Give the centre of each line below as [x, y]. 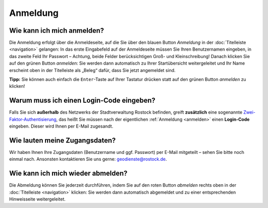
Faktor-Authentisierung [33, 119]
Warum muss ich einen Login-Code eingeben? [82, 101]
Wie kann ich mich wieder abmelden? [68, 173]
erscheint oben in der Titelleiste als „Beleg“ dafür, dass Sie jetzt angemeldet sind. [92, 70]
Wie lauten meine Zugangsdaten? [63, 140]
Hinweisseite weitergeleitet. [37, 199]
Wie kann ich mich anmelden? [57, 31]
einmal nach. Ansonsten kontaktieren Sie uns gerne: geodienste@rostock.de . [88, 159]
